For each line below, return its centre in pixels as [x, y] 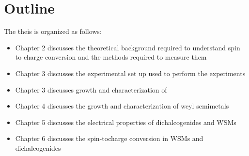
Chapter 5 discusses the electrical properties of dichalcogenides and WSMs [126, 122]
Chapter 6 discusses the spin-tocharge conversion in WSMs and [109, 138]
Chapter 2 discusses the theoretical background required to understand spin [128, 47]
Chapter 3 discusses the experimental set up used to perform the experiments [130, 73]
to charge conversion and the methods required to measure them [111, 57]
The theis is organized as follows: [53, 31]
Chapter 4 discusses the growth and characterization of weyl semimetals [122, 106]
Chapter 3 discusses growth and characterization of [91, 89]
